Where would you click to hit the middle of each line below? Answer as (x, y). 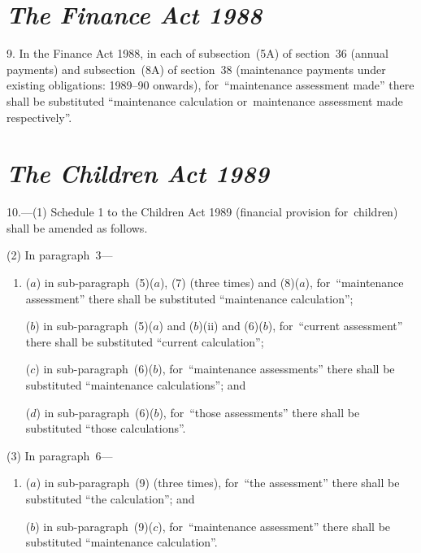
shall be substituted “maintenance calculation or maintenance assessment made (205, 100)
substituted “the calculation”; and (110, 498)
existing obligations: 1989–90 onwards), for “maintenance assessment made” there (210, 85)
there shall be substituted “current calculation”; (145, 341)
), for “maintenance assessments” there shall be (276, 369)
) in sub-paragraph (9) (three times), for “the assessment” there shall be (218, 483)
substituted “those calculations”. (106, 428)
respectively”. (39, 117)
